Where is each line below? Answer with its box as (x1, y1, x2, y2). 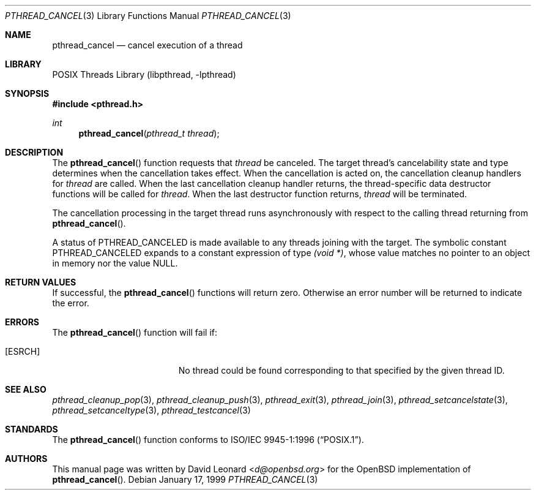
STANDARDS (5, 424, 58, 434)
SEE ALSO (5, 384, 47, 395)
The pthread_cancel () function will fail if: (52, 327, 217, 338)
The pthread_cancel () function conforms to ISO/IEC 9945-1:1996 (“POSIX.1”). (52, 434, 364, 445)
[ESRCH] (5, 346, 40, 357)
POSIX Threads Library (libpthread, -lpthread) (52, 69, 236, 80)
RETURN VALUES (5, 277, 76, 287)
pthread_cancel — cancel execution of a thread (52, 40, 243, 50)
